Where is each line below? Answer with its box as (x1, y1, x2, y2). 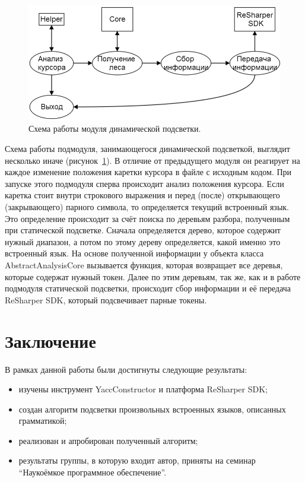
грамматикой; (18, 414, 67, 427)
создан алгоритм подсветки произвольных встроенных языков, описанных (18, 402, 286, 415)
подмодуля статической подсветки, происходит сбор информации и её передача (5, 282, 291, 294)
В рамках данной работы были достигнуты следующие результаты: (5, 363, 247, 375)
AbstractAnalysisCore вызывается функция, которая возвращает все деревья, (5, 259, 283, 271)
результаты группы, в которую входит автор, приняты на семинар (18, 454, 256, 467)
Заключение (5, 328, 96, 353)
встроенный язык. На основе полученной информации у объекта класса (5, 247, 264, 259)
